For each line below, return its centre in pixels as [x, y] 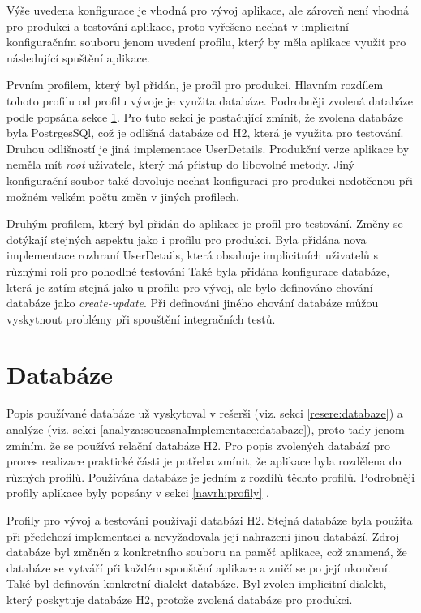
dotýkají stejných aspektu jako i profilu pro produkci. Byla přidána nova [187, 239]
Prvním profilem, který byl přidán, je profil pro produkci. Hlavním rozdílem [195, 85]
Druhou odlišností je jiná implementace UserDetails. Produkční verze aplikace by [208, 148]
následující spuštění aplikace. [78, 57]
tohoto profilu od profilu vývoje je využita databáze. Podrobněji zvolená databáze [210, 100]
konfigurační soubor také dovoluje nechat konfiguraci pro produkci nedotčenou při [210, 180]
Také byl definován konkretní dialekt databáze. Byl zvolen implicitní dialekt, [197, 583]
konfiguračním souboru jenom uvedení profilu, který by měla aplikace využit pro [206, 42]
